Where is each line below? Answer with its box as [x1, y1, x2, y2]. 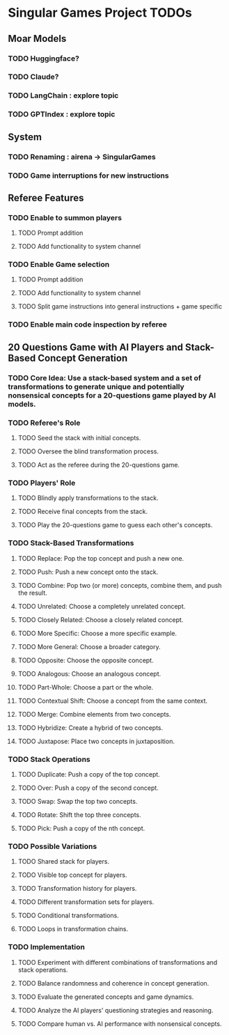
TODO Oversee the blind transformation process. [17, 447, 159, 456]
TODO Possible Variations [8, 841, 97, 851]
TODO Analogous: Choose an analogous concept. [17, 669, 161, 678]
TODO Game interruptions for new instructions [8, 171, 169, 180]
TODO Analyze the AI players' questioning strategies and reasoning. [17, 1006, 214, 1014]
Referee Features [8, 192, 84, 203]
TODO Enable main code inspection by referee [8, 320, 168, 329]
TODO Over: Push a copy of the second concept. [17, 784, 159, 792]
